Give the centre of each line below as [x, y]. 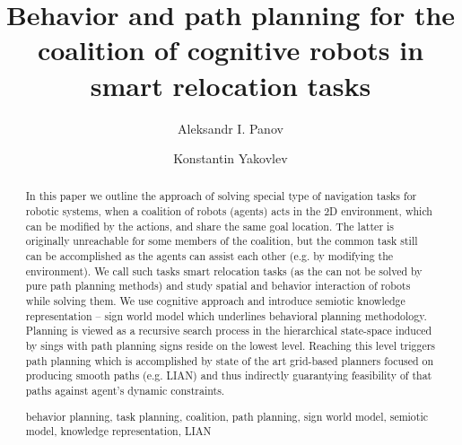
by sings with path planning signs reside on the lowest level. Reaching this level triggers [231, 346]
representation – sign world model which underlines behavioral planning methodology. [226, 315]
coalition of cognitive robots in [231, 50]
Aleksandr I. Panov [231, 128]
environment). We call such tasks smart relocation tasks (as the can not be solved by [224, 270]
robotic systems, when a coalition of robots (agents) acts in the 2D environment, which [229, 211]
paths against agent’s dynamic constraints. [125, 391]
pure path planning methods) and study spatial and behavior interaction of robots [218, 286]
